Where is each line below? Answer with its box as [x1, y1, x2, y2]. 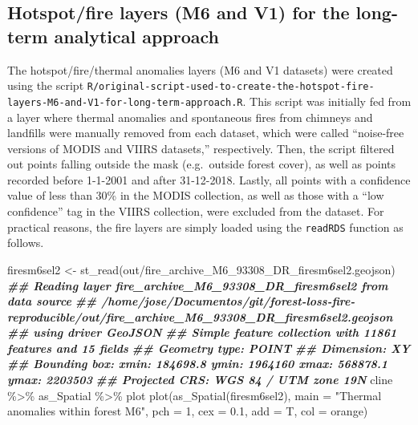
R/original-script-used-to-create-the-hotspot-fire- [87, 81, 375, 93]
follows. [7, 234, 44, 251]
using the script [7, 77, 84, 94]
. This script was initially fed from [242, 92, 412, 109]
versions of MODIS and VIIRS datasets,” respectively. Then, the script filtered [7, 140, 395, 156]
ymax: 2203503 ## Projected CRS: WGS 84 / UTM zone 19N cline [7, 371, 393, 388]
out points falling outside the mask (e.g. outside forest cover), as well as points [7, 156, 396, 172]
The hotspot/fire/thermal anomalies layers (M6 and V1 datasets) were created [7, 61, 393, 78]
